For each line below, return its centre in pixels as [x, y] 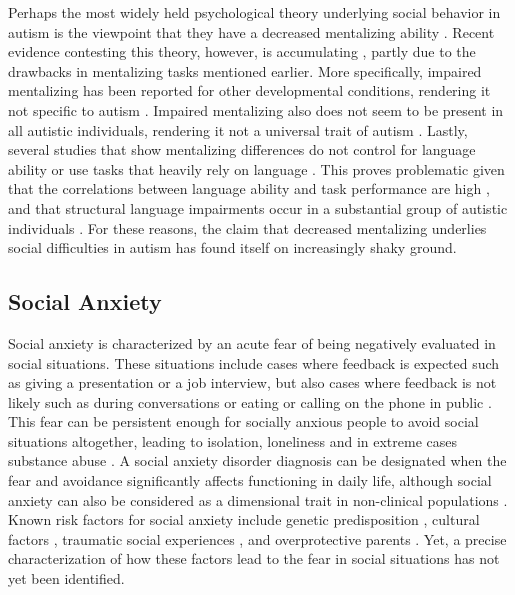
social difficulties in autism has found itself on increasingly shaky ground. [232, 247]
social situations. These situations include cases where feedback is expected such [254, 362]
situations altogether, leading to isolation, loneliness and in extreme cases [232, 440]
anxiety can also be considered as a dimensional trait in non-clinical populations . [258, 499]
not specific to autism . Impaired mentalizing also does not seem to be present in [256, 109]
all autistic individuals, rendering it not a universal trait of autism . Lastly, [238, 129]
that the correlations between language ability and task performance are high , [249, 188]
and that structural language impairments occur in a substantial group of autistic [258, 207]
